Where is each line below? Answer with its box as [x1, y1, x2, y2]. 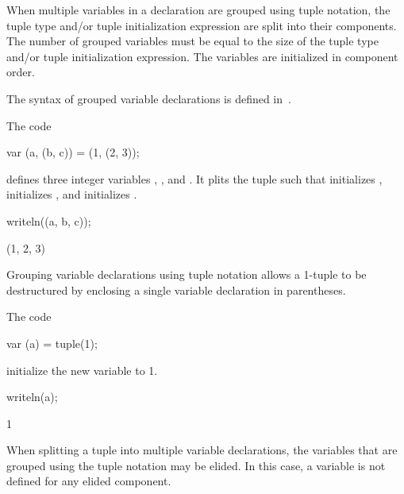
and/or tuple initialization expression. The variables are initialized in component [6, 48, 398, 64]
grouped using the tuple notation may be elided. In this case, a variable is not [6, 457, 386, 473]
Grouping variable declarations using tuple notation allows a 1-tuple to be [6, 266, 367, 283]
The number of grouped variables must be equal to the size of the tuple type [6, 33, 379, 49]
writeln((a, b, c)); [6, 212, 91, 229]
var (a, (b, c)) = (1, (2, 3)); [6, 144, 140, 160]
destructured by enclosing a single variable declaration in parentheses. [6, 281, 346, 298]
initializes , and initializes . [6, 186, 137, 203]
